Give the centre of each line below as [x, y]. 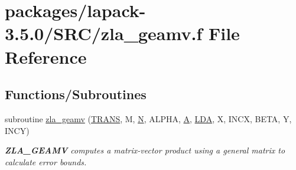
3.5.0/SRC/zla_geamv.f [104, 33]
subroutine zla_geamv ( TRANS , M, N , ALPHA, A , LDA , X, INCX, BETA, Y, [148, 118]
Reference [46, 56]
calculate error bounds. [46, 161]
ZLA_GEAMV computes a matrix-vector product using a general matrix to [145, 150]
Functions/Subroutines [76, 94]
